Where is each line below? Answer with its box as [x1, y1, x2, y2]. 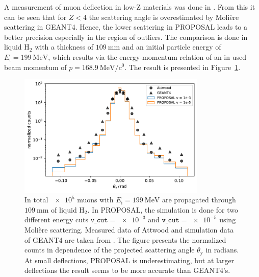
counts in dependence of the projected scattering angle [24, 244, 195, 255]
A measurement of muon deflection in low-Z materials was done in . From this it [4, 2, 255, 12]
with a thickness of [35, 41, 94, 52]
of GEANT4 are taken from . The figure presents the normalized [24, 234, 226, 245]
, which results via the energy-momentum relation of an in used [48, 51, 247, 62]
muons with [77, 194, 114, 205]
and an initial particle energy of [122, 41, 221, 52]
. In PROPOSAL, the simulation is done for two [87, 204, 238, 215]
